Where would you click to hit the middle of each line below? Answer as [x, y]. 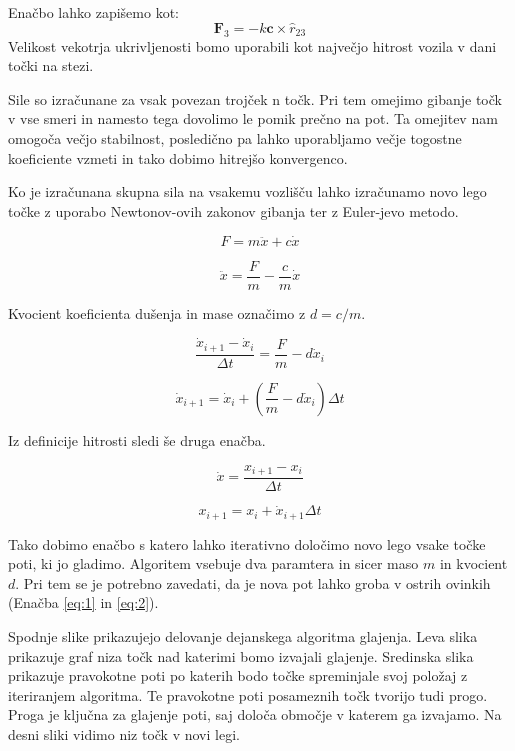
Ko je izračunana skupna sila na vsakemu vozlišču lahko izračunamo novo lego [247, 191]
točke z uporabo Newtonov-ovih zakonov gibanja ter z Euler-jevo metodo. [233, 210]
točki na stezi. [51, 65]
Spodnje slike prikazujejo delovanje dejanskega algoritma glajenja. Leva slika [243, 636]
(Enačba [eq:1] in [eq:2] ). [83, 602]
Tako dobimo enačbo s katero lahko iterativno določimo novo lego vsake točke [247, 543]
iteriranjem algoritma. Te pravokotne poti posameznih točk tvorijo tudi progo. [248, 694]
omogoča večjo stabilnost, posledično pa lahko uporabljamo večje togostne [235, 137]
